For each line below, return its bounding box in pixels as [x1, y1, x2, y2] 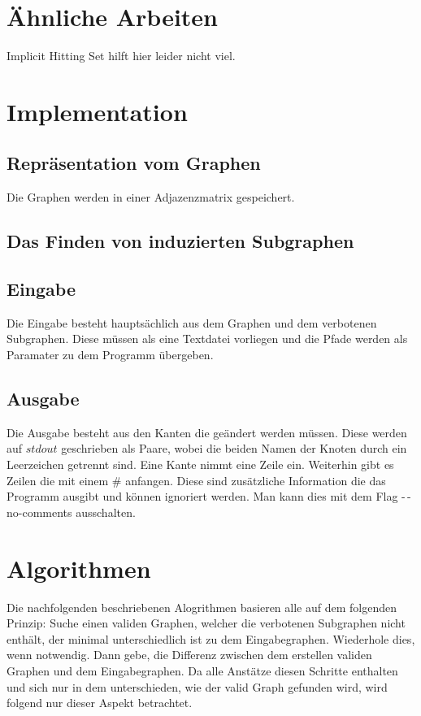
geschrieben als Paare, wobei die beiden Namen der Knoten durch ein [61, 440, 407, 457]
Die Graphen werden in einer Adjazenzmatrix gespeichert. [7, 189, 295, 206]
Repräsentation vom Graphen [7, 150, 261, 176]
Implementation [7, 94, 188, 128]
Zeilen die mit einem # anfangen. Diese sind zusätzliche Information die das [7, 471, 386, 488]
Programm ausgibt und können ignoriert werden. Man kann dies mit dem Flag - [7, 488, 406, 505]
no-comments [7, 503, 72, 520]
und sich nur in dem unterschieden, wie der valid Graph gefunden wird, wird [7, 678, 388, 695]
